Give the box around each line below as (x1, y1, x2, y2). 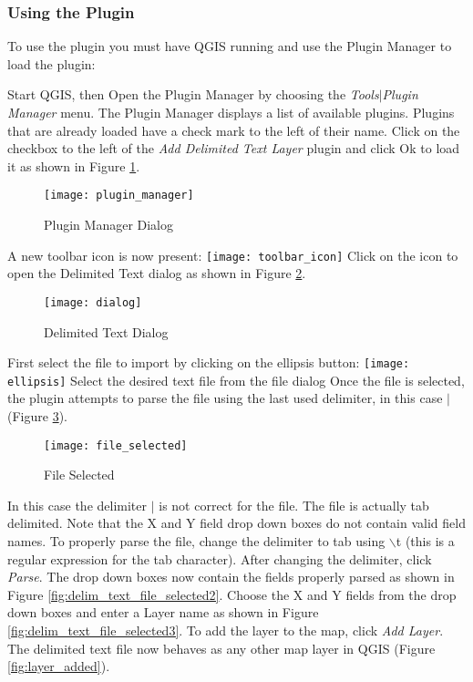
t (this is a (396, 532, 455, 551)
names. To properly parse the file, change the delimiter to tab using (7, 532, 386, 551)
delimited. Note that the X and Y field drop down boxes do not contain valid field (7, 513, 466, 532)
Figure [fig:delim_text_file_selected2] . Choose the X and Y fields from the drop (7, 584, 457, 604)
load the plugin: (7, 54, 96, 73)
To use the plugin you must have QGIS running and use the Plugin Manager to (7, 36, 452, 56)
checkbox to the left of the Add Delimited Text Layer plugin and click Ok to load (7, 139, 460, 158)
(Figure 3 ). (7, 407, 67, 426)
